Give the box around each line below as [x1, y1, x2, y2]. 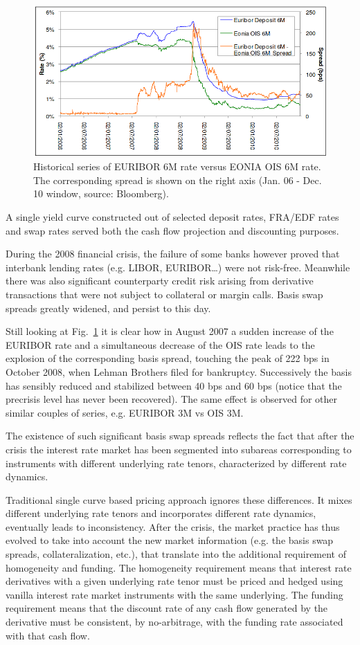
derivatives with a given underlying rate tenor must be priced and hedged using [6, 574, 343, 588]
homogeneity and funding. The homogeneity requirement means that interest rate [6, 560, 352, 574]
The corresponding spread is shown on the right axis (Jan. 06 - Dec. [33, 172, 322, 187]
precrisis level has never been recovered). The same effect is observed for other [6, 392, 338, 406]
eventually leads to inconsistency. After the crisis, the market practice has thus [6, 519, 340, 534]
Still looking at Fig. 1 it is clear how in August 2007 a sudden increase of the [6, 324, 334, 338]
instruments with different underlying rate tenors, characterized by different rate [6, 455, 347, 470]
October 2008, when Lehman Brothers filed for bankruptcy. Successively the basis [6, 364, 352, 379]
